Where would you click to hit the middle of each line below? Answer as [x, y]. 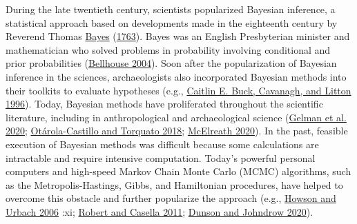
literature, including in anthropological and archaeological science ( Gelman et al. [176, 117]
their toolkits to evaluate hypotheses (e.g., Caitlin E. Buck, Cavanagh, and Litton [178, 90]
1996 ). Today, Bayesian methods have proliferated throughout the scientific [164, 104]
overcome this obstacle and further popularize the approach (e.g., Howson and [171, 198]
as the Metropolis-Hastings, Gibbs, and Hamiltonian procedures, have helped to [174, 184]
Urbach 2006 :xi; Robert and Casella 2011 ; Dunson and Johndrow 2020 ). [160, 211]
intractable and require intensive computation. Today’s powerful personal [161, 157]
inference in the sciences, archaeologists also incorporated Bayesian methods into [176, 76]
